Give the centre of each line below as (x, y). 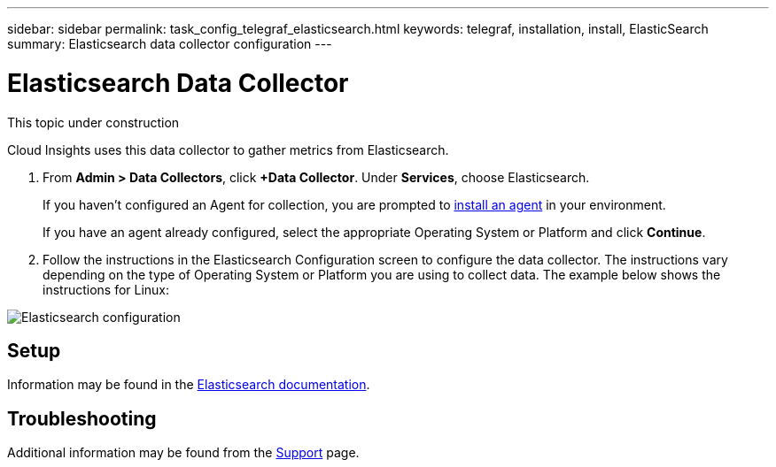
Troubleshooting (82, 418)
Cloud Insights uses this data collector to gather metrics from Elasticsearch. (228, 149)
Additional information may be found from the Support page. (183, 453)
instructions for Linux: (106, 289)
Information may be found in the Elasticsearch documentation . (189, 385)
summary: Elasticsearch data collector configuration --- (170, 44)
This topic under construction (93, 122)
